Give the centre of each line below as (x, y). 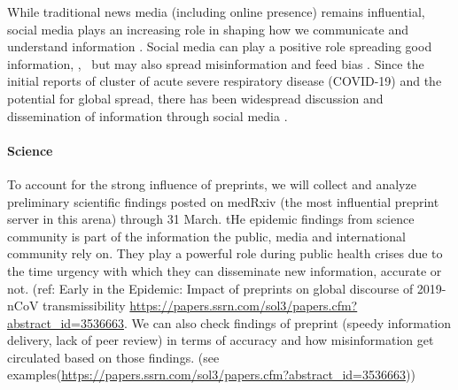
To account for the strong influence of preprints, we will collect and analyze (212, 184)
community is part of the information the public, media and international (206, 236)
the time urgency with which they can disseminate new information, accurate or (225, 270)
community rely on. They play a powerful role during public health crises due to (225, 253)
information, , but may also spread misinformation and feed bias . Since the (216, 63)
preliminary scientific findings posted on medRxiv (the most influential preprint (223, 201)
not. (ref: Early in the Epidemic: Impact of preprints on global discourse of (210, 288)
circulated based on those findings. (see (113, 357)
